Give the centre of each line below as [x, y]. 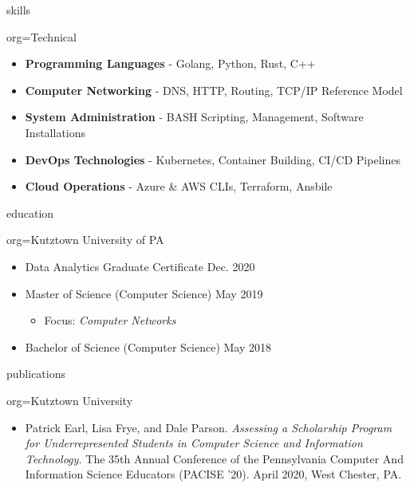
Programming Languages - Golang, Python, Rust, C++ [170, 63]
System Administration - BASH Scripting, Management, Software [194, 117]
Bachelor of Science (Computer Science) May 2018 [148, 346]
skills [19, 10]
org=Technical [41, 36]
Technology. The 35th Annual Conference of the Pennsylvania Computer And [214, 458]
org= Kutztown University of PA [85, 240]
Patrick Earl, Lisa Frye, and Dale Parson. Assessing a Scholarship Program [209, 427]
